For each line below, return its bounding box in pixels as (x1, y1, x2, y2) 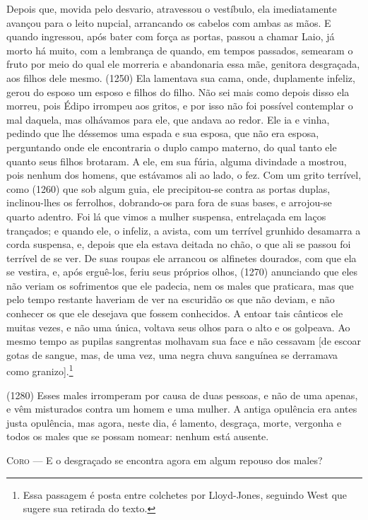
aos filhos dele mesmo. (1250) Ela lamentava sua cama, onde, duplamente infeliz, (6, 70, 355, 85)
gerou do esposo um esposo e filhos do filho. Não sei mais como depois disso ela (6, 84, 350, 99)
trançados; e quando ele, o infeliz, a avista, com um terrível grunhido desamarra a (6, 223, 361, 237)
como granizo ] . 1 (6, 362, 73, 379)
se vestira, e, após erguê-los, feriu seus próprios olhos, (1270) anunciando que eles (6, 264, 358, 279)
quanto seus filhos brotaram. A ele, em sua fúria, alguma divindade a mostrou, (6, 153, 347, 168)
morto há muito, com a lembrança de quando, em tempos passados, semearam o (6, 42, 353, 57)
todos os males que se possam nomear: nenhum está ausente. (6, 429, 269, 444)
